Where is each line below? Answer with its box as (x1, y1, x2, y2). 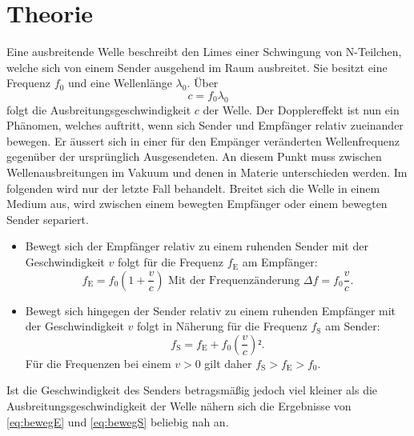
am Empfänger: (242, 254, 318, 270)
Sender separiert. (6, 210, 89, 227)
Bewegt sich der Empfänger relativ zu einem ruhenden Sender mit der (25, 238, 368, 254)
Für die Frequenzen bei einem (25, 354, 171, 371)
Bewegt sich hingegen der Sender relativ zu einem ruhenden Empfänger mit (25, 302, 396, 318)
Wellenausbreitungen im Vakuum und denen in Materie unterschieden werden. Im (6, 164, 408, 181)
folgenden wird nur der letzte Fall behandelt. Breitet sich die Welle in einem (6, 179, 380, 196)
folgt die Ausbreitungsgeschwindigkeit (6, 101, 191, 118)
